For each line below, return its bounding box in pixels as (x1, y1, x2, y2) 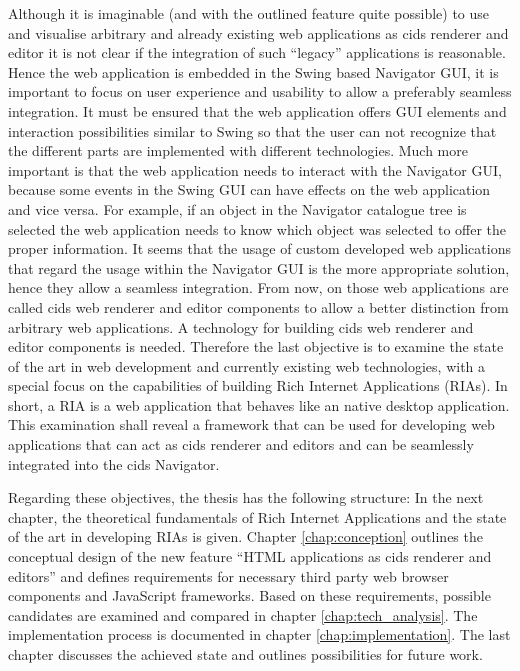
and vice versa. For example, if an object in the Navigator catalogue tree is (8, 198, 467, 219)
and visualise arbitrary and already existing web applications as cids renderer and (8, 22, 509, 43)
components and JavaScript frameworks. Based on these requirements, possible (8, 585, 491, 606)
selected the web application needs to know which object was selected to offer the (8, 218, 507, 239)
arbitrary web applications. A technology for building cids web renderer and (8, 316, 474, 337)
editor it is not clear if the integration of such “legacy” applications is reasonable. (8, 42, 506, 63)
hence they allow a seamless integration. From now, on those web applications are (8, 277, 509, 298)
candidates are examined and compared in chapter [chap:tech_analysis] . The (8, 604, 478, 625)
